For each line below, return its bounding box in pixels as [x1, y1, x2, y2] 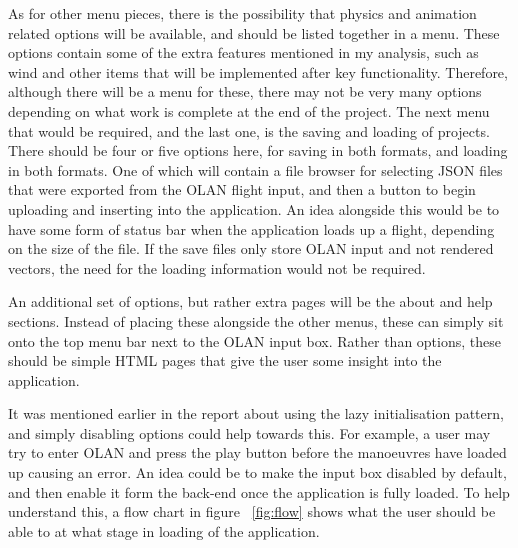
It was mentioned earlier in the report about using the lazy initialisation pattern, [8, 403, 504, 424]
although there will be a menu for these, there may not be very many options [8, 81, 482, 102]
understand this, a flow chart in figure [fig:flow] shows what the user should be [8, 501, 496, 522]
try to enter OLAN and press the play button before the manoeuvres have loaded [8, 442, 507, 463]
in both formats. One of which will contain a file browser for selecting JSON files [8, 159, 503, 180]
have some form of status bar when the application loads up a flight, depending [8, 218, 495, 239]
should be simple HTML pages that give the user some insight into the [8, 350, 442, 371]
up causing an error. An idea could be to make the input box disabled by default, [8, 462, 507, 483]
